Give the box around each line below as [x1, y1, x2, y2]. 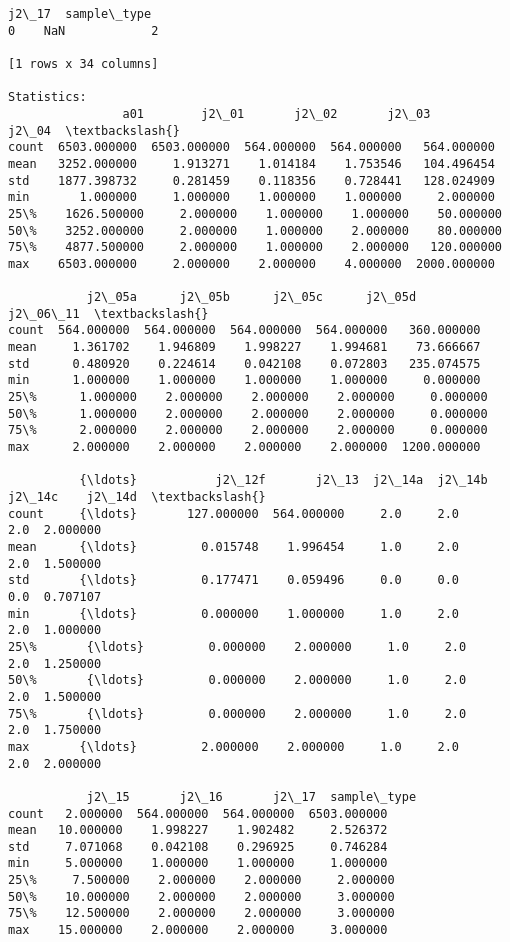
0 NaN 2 [8, 23, 159, 38]
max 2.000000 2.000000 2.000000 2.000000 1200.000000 [8, 440, 481, 455]
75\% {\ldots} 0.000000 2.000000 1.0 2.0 [8, 706, 467, 721]
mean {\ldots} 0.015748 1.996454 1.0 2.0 [8, 540, 460, 554]
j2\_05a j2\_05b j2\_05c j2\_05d [86, 290, 417, 305]
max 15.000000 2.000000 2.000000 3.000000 [8, 923, 388, 938]
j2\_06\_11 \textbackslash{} [8, 306, 209, 321]
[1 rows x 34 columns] [8, 56, 159, 71]
